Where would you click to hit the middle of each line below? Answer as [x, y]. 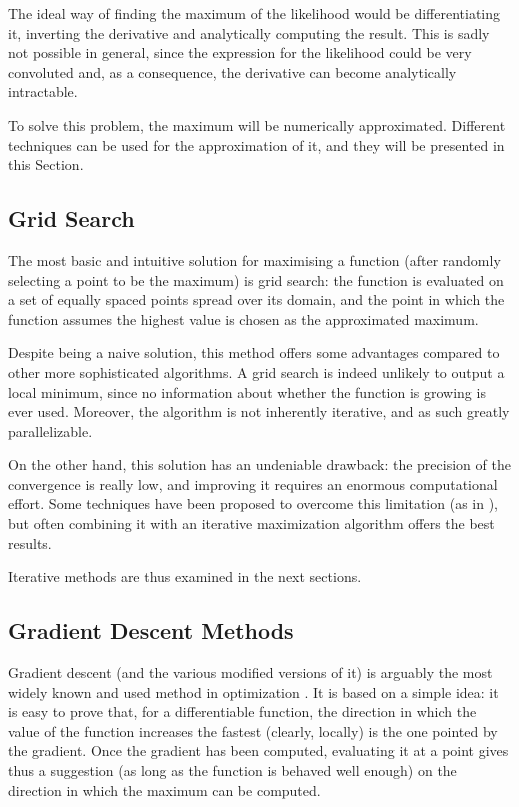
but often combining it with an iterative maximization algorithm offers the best [251, 523]
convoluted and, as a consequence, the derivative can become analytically [232, 71]
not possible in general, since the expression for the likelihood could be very [240, 52]
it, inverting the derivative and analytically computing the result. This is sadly [249, 32]
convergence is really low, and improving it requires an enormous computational [253, 483]
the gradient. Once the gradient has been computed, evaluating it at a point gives [258, 750]
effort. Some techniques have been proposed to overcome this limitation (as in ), [253, 503]
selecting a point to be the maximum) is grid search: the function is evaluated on [256, 279]
